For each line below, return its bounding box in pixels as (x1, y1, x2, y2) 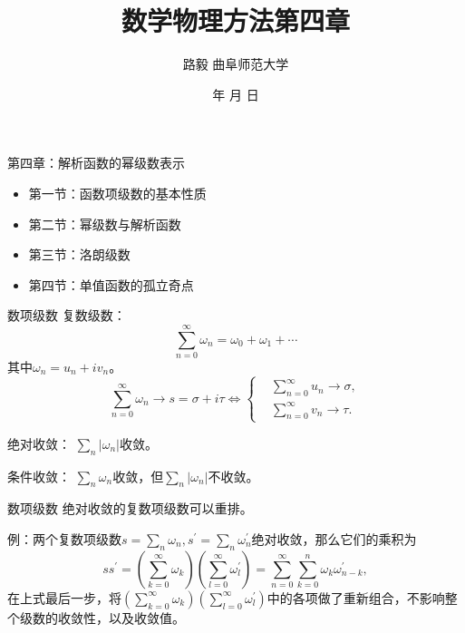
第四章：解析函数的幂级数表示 (7, 153, 185, 172)
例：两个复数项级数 (7, 529, 121, 548)
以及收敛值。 (108, 608, 185, 627)
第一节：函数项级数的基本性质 (28, 183, 207, 202)
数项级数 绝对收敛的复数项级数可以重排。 (7, 499, 253, 518)
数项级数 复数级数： (7, 306, 126, 325)
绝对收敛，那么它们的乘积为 (251, 529, 417, 548)
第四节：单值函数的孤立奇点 (28, 275, 194, 294)
